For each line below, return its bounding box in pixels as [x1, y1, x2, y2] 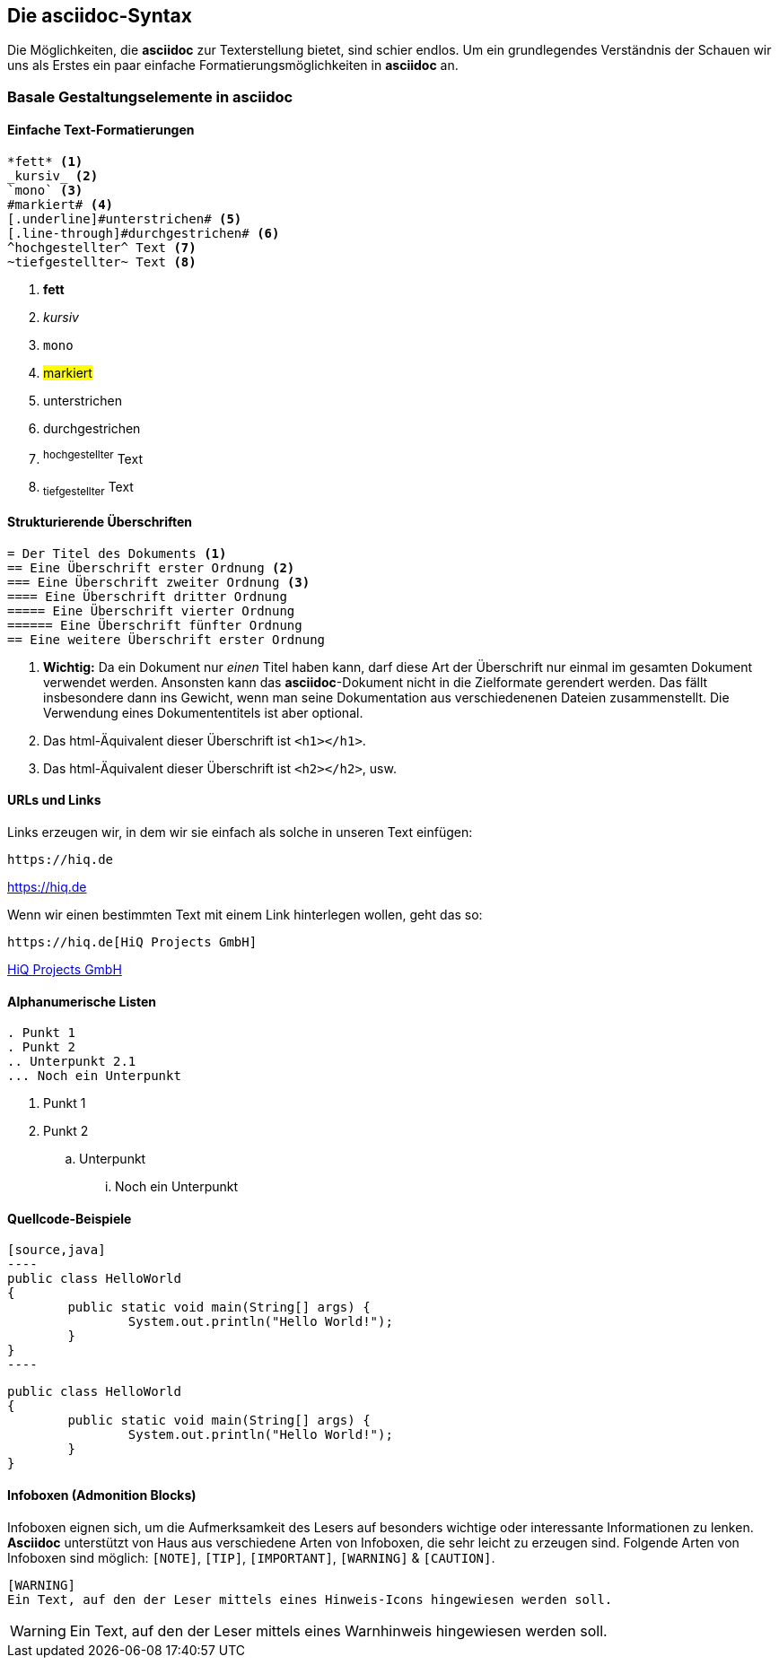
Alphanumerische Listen [7, 993, 157, 1009]
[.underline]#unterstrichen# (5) [7, 212, 242, 227]
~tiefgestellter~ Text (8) [7, 255, 197, 270]
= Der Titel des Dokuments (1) [7, 545, 227, 561]
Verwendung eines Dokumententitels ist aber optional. [43, 704, 363, 720]
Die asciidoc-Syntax [7, 4, 192, 27]
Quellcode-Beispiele [7, 1210, 132, 1226]
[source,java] [7, 1242, 106, 1258]
